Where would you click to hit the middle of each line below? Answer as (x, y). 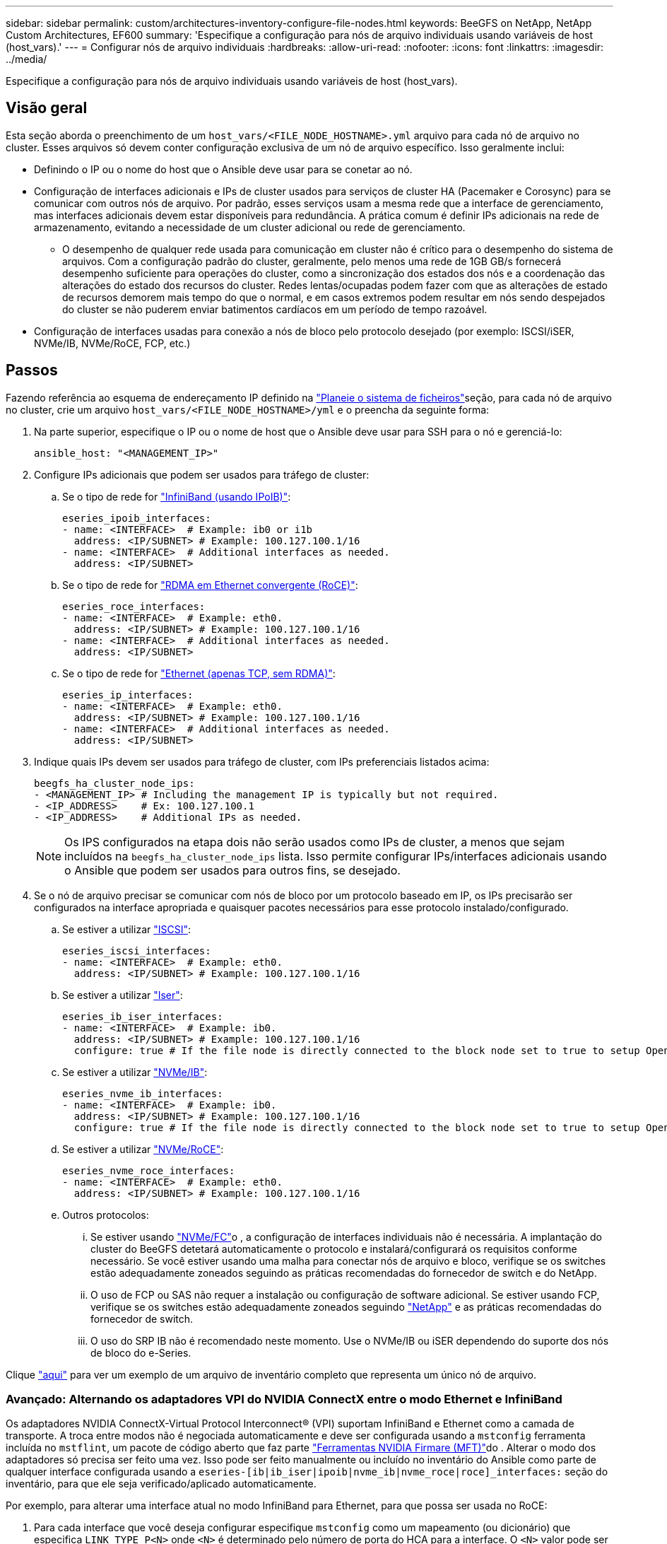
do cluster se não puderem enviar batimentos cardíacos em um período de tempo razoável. (275, 309)
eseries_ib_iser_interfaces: (143, 1016)
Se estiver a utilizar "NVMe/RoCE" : (143, 1149)
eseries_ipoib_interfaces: (137, 518)
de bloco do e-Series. (141, 1352)
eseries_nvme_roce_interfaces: (149, 1170)
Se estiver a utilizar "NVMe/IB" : (135, 1072)
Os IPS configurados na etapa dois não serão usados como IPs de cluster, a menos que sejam (314, 842)
